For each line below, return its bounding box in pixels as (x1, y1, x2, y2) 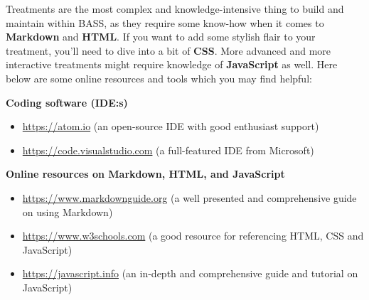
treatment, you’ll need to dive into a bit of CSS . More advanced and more (6, 43, 331, 58)
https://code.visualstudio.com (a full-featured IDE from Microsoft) (22, 142, 314, 157)
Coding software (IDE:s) (6, 95, 128, 109)
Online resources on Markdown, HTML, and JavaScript (6, 166, 285, 181)
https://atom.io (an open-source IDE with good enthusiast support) (22, 119, 319, 134)
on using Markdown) (22, 204, 113, 219)
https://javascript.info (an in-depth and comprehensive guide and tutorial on (22, 266, 358, 281)
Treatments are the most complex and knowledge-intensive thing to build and (6, 1, 344, 16)
